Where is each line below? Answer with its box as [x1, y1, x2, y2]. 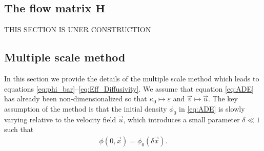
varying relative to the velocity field [4, 114, 116, 124]
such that [4, 124, 34, 135]
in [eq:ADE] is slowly [179, 103, 245, 114]
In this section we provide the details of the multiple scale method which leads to [4, 73, 259, 83]
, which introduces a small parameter [123, 114, 240, 124]
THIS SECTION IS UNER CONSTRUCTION [4, 24, 151, 35]
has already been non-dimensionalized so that [4, 93, 147, 104]
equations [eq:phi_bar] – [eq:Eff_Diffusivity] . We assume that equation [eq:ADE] [4, 83, 254, 94]
